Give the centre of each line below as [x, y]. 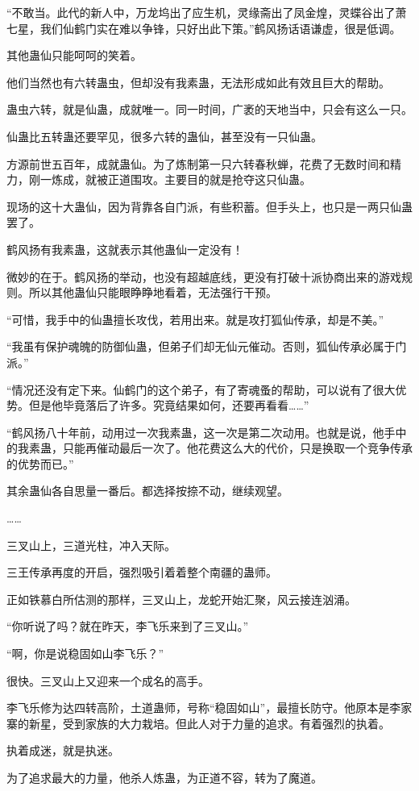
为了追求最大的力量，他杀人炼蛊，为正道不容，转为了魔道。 [164, 777]
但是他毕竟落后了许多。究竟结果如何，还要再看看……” [169, 405]
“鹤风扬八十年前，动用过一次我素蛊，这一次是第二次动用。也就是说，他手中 [207, 432]
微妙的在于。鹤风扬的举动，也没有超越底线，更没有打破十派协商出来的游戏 [204, 276]
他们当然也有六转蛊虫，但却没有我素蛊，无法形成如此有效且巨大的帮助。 [198, 82]
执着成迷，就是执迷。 [63, 750]
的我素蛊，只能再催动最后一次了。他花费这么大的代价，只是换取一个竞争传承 [209, 448]
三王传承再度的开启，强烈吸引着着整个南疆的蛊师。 [142, 572]
